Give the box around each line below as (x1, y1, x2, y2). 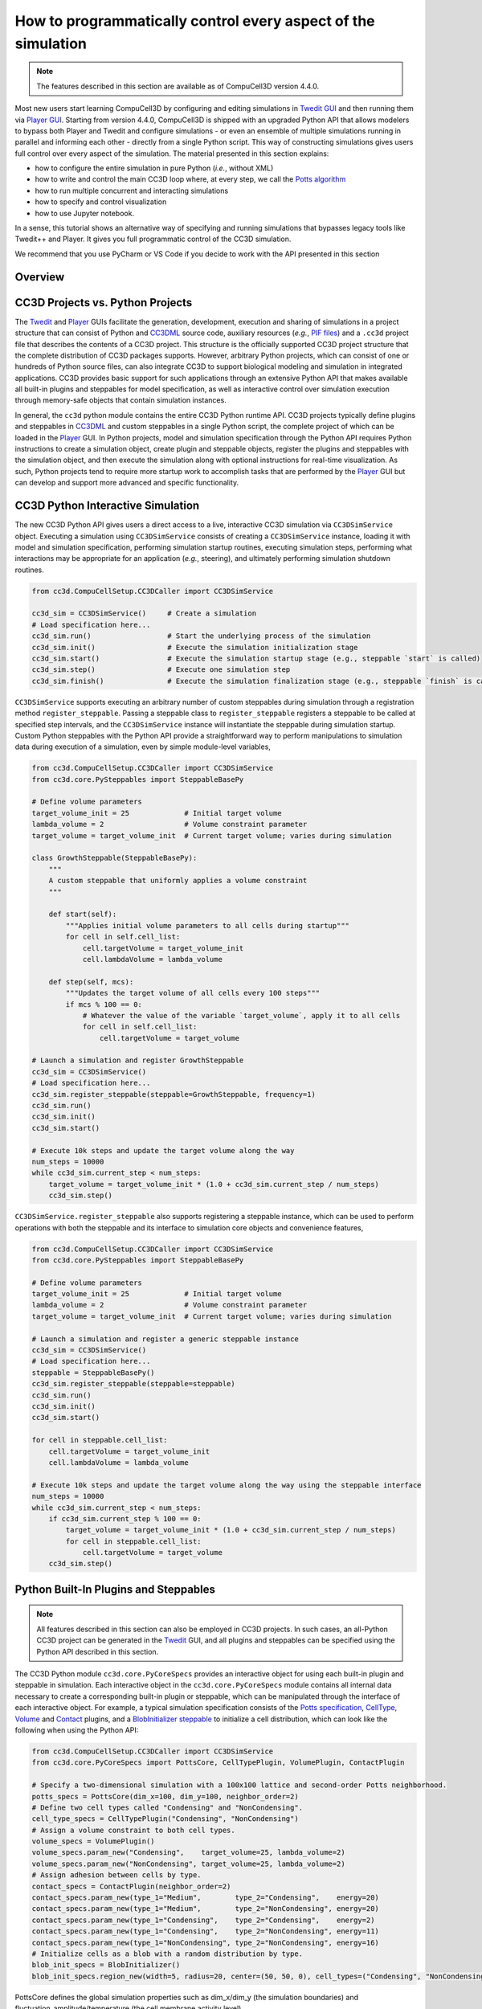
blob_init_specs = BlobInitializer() (31, 1961, 181, 1970)
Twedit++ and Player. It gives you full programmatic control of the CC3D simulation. (14, 234, 292, 244)
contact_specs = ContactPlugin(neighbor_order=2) (31, 1881, 231, 1891)
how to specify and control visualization (35, 197, 167, 207)
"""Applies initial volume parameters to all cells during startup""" (65, 921, 349, 930)
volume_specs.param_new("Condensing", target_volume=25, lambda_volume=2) (31, 1848, 345, 1857)
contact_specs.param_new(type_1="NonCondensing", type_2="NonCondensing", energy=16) (31, 1937, 379, 1947)
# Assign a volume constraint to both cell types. (31, 1825, 236, 1835)
